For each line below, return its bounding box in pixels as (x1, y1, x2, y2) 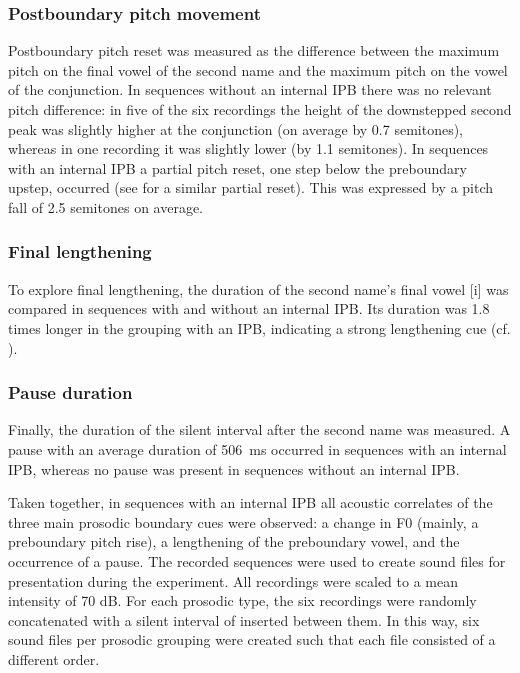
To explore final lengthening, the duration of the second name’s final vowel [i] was (8, 278, 509, 299)
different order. (8, 648, 100, 669)
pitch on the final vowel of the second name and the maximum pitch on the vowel (8, 59, 508, 80)
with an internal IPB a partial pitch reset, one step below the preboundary (8, 157, 467, 178)
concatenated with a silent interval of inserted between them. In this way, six (8, 609, 480, 630)
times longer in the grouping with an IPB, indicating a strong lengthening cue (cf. (8, 317, 511, 338)
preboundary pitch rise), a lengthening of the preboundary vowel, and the (8, 531, 460, 552)
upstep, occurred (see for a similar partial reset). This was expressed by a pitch (8, 177, 494, 198)
